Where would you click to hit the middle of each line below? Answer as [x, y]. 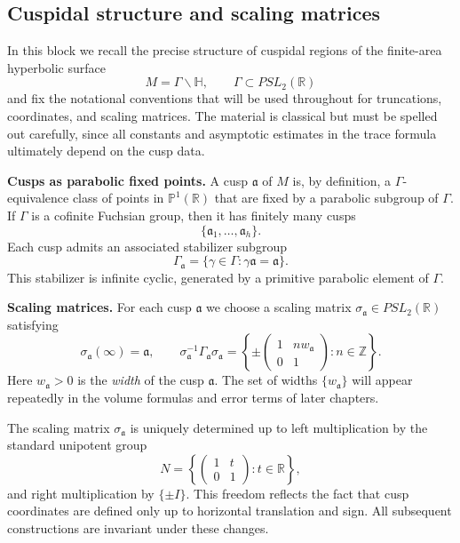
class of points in [118, 198]
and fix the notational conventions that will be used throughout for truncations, [225, 98]
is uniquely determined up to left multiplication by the [279, 427]
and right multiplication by [81, 493]
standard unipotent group [77, 445]
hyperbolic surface [57, 67]
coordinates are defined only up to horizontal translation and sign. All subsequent [230, 511]
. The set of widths [266, 380]
